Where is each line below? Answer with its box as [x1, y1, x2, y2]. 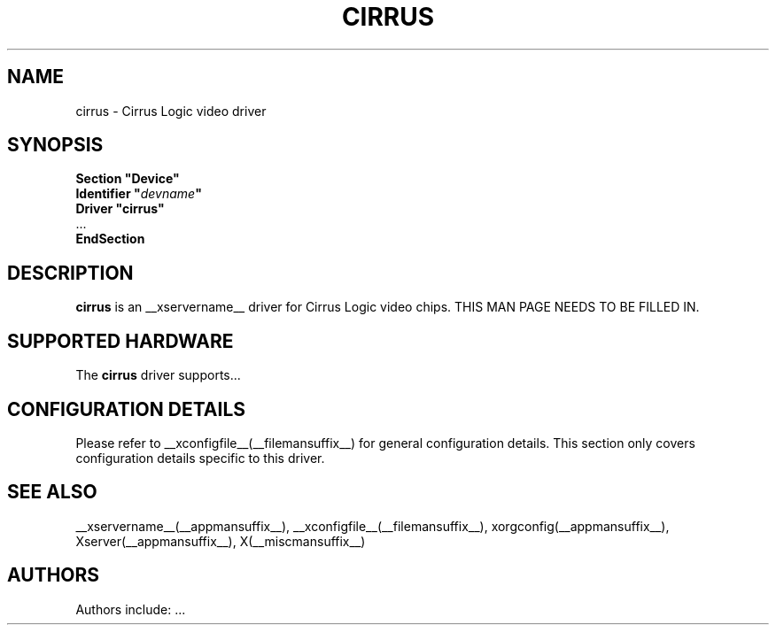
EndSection [75, 231, 145, 247]
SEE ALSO [7, 481, 97, 504]
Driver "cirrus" [75, 201, 165, 217]
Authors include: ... [75, 601, 186, 617]
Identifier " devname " [75, 186, 202, 202]
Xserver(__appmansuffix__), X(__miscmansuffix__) [75, 533, 366, 549]
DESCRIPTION [7, 261, 134, 284]
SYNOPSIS [7, 134, 104, 157]
